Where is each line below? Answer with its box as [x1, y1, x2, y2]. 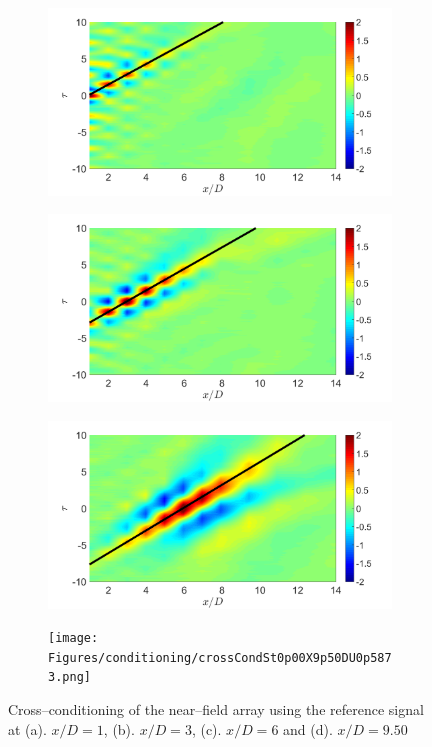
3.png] [48, 670, 91, 685]
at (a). [8, 718, 47, 739]
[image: [48, 631, 99, 646]
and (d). [283, 718, 333, 739]
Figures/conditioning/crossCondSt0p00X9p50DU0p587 [48, 650, 392, 665]
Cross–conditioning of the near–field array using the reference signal [8, 699, 424, 720]
